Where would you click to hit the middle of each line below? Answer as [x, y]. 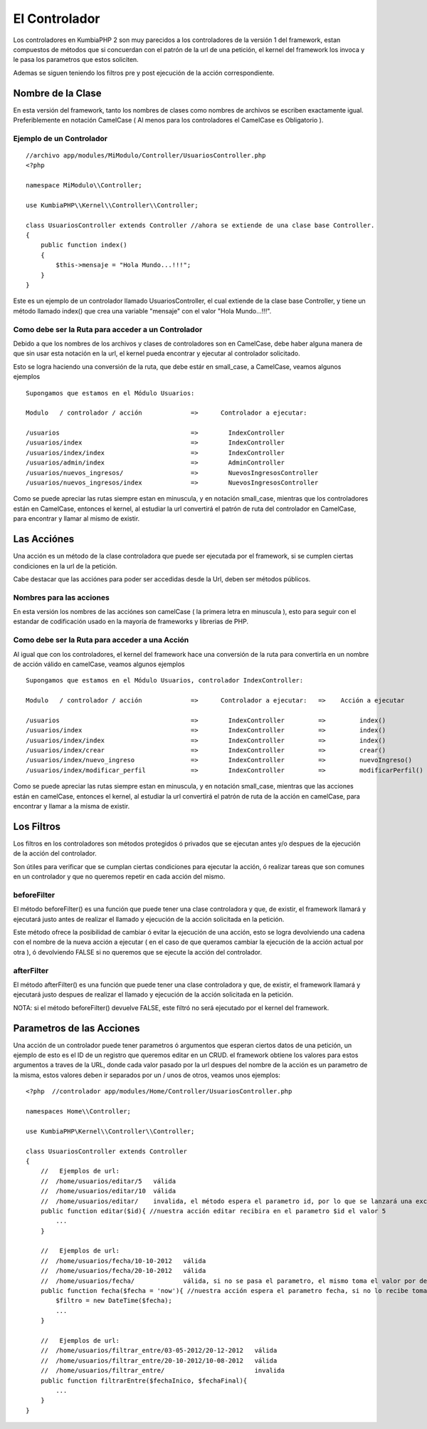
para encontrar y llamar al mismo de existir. [77, 519]
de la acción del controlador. [55, 853]
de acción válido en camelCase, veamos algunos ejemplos [99, 664]
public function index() [84, 245]
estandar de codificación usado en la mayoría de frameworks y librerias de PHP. [131, 622]
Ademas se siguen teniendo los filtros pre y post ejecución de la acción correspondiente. [144, 73]
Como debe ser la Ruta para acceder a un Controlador [108, 329]
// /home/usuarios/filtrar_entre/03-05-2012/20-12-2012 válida [159, 1351]
